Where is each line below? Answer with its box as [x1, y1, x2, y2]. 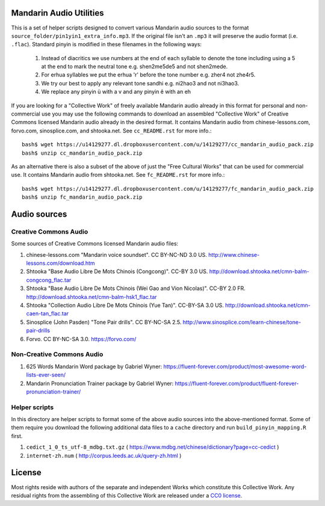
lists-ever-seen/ [26, 371, 66, 378]
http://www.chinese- [208, 251, 260, 258]
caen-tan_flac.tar [26, 310, 69, 317]
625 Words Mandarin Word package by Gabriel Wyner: [26, 363, 162, 370]
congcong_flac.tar [26, 276, 72, 283]
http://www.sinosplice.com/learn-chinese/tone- [182, 318, 301, 326]
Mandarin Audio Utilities [11, 8, 104, 18]
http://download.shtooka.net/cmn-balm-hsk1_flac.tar [26, 293, 157, 300]
